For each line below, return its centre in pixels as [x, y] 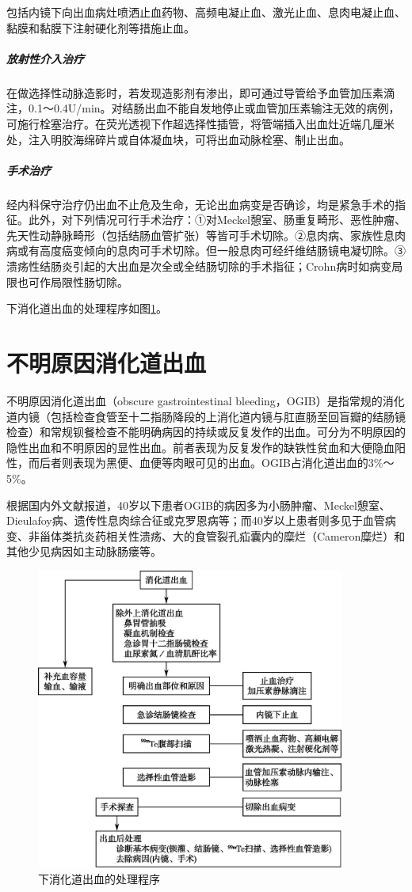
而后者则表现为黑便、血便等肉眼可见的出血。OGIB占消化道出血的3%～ [211, 463]
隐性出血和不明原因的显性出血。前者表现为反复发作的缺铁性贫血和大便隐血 [200, 447]
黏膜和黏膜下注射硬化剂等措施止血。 [101, 27]
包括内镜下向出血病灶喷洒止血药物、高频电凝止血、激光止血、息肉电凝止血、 [206, 12]
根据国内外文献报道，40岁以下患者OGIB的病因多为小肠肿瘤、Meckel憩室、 [198, 505]
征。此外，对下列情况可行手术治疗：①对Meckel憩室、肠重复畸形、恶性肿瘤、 [206, 220]
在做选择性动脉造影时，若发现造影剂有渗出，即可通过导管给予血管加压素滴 [200, 92]
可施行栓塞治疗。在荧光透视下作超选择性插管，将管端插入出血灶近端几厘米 [200, 123]
